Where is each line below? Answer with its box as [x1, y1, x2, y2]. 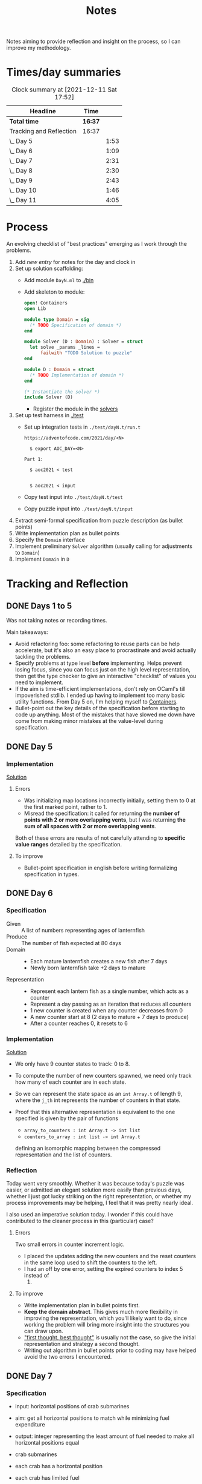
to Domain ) [14, 549, 40, 556]
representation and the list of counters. [14, 1151, 112, 1158]
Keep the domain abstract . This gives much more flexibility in [24, 1308, 178, 1316]
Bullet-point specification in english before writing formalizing [24, 864, 178, 871]
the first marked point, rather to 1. [24, 803, 107, 810]
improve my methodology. [6, 44, 71, 51]
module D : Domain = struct [24, 366, 95, 372]
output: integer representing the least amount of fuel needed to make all [14, 1433, 194, 1440]
